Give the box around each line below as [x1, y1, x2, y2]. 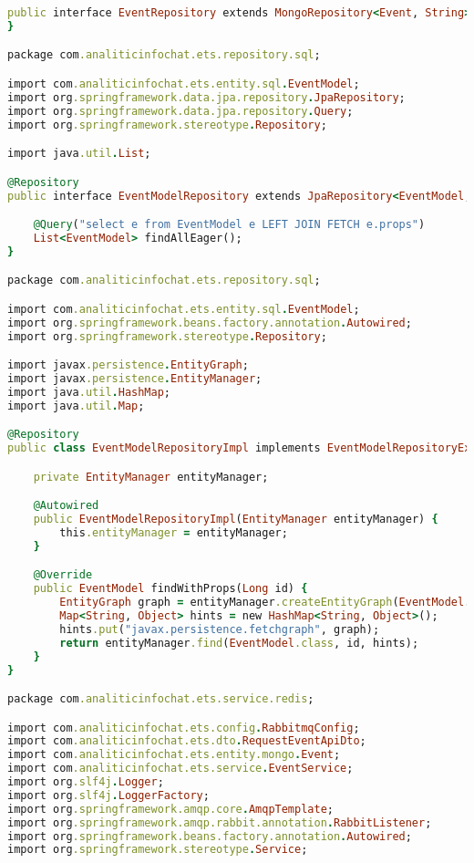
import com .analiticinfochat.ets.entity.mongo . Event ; [7, 748, 341, 762]
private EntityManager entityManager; [33, 470, 269, 483]
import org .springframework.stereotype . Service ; [7, 843, 308, 857]
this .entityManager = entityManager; [59, 525, 288, 539]
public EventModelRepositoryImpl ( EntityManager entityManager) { [33, 513, 438, 526]
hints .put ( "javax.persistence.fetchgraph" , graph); [59, 622, 380, 636]
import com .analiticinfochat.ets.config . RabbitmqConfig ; [7, 721, 360, 734]
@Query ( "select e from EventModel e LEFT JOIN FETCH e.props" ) [33, 218, 426, 232]
